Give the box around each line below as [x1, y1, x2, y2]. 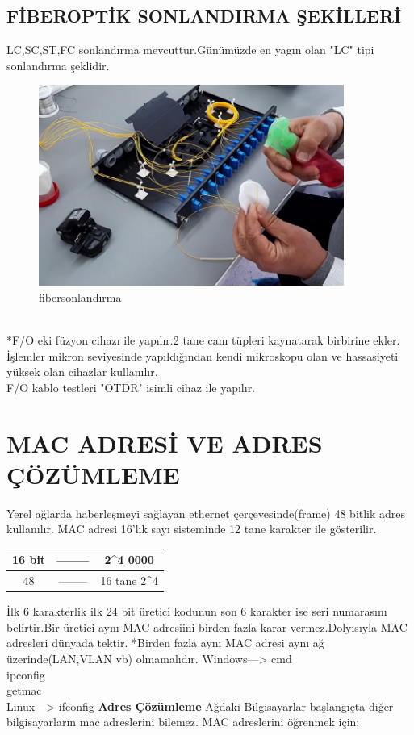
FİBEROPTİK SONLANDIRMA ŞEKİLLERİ [6, 3, 402, 28]
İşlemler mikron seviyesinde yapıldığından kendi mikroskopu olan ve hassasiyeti [6, 347, 399, 364]
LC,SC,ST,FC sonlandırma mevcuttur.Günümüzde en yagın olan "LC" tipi [6, 41, 374, 58]
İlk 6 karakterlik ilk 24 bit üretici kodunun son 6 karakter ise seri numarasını [6, 603, 387, 620]
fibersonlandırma [39, 288, 122, 305]
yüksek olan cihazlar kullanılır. [6, 363, 158, 380]
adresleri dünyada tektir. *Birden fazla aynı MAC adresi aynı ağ [6, 634, 324, 651]
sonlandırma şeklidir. [6, 56, 110, 73]
